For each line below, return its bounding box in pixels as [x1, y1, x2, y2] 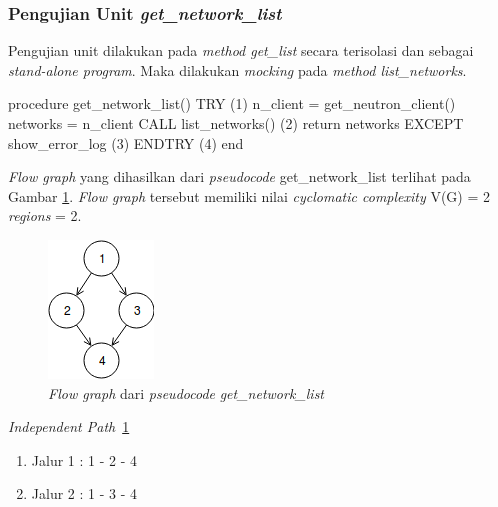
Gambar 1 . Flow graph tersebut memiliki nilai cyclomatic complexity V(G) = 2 [8, 185, 491, 206]
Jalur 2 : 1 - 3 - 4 [31, 483, 138, 504]
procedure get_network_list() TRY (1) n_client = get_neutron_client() [8, 93, 456, 114]
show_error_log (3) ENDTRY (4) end [8, 132, 244, 153]
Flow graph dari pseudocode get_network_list [48, 382, 325, 403]
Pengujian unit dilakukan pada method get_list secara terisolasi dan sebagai [8, 40, 474, 61]
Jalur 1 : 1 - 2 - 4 [31, 449, 138, 470]
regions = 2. [8, 205, 82, 226]
